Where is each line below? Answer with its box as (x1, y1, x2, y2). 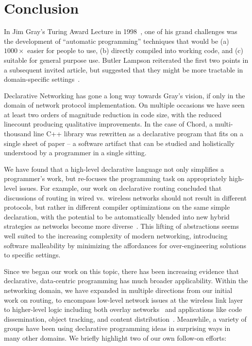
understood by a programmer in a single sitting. (4, 147, 147, 158)
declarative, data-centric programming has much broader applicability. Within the (4, 275, 248, 286)
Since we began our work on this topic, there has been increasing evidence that (4, 266, 239, 276)
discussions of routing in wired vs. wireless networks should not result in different (4, 192, 247, 202)
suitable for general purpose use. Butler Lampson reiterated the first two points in (4, 55, 249, 65)
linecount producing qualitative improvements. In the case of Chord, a (4, 119, 213, 129)
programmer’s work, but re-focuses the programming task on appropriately (4, 173, 227, 183)
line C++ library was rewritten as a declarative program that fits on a (33, 128, 243, 139)
